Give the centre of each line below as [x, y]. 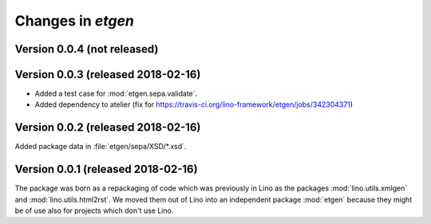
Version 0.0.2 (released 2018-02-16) [108, 128]
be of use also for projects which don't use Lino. [94, 210]
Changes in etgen [75, 21]
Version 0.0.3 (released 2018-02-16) [108, 75]
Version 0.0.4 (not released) [87, 49]
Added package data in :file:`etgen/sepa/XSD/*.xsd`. [101, 147]
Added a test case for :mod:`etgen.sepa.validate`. [116, 94]
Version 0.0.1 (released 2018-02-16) [107, 169]
